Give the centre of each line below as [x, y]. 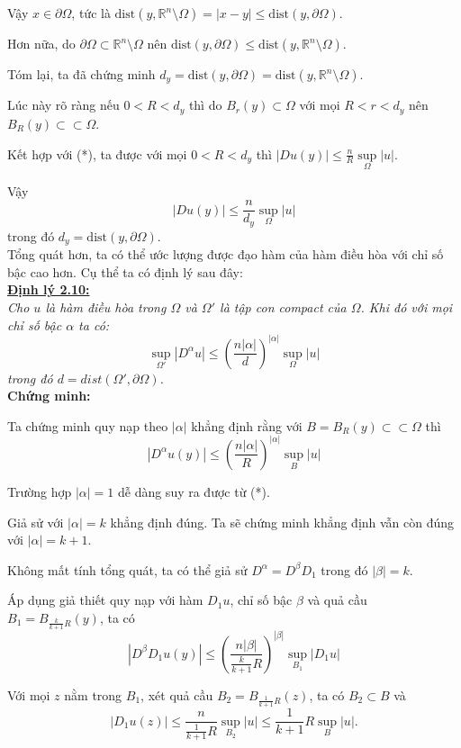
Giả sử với [36, 522]
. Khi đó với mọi [407, 307]
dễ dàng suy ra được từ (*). [194, 491]
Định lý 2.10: [49, 289]
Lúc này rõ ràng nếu [63, 105]
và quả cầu [337, 600]
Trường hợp [40, 491]
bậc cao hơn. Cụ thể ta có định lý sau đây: [125, 271]
